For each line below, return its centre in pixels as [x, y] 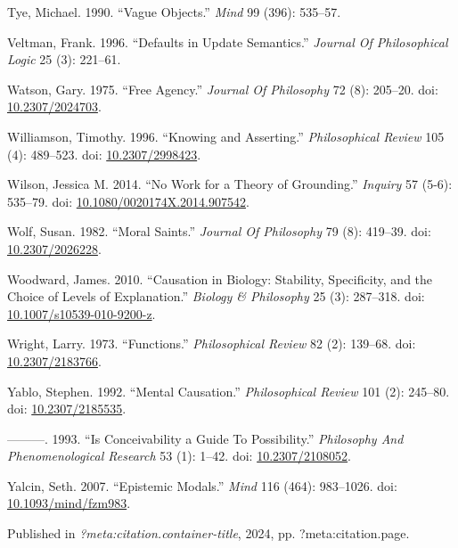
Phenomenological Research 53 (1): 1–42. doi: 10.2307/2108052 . [179, 456]
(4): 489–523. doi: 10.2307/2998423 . [104, 154]
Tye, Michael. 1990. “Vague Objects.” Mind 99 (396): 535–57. [174, 12]
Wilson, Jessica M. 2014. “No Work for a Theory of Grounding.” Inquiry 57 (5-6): [230, 184]
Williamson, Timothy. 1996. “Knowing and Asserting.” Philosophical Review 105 [226, 136]
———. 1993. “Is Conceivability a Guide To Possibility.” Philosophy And [205, 438]
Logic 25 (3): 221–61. [64, 59]
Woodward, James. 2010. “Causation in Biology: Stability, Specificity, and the [220, 278]
